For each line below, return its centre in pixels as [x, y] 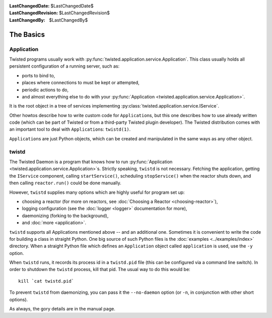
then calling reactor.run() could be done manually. [65, 183]
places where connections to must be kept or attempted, [81, 83]
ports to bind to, [39, 75]
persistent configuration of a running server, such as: [64, 66]
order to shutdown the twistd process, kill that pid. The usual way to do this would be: [100, 270]
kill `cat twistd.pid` [46, 281]
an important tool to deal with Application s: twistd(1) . [70, 129]
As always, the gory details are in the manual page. [62, 309]
